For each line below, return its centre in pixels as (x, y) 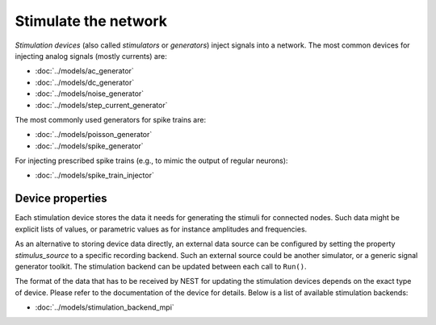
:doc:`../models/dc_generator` (85, 82)
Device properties (61, 199)
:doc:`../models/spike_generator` (90, 146)
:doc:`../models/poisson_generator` (94, 135)
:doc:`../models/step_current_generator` (101, 105)
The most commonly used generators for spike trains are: (110, 119)
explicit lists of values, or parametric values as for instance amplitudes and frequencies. (161, 229)
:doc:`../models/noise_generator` (90, 94)
